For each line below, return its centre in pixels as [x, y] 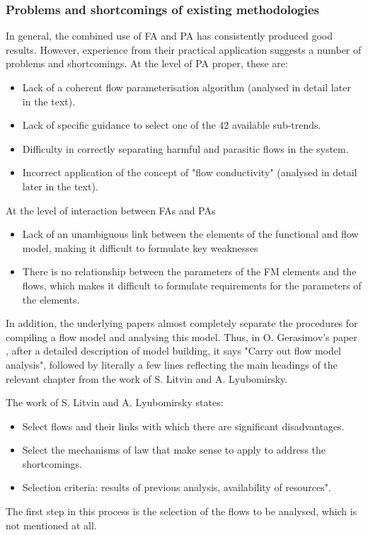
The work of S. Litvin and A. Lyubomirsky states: [115, 402]
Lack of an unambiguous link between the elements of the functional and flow [190, 234]
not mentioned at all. [51, 525]
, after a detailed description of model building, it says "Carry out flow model [173, 351]
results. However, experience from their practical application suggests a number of [184, 49]
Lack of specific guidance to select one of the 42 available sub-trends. [172, 125]
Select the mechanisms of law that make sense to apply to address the [174, 450]
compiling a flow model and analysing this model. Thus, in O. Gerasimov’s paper [182, 336]
